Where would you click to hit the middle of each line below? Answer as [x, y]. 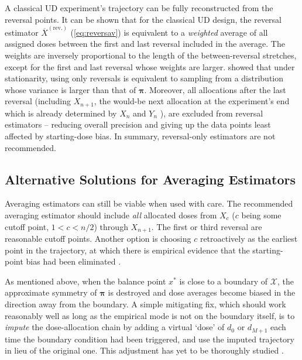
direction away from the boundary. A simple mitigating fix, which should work [145, 304]
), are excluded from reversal [212, 113]
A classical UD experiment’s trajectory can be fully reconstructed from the [139, 8]
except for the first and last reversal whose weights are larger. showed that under [150, 66]
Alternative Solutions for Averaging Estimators [150, 179]
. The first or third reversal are [207, 226]
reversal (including [38, 101]
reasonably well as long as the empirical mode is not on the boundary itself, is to [150, 315]
